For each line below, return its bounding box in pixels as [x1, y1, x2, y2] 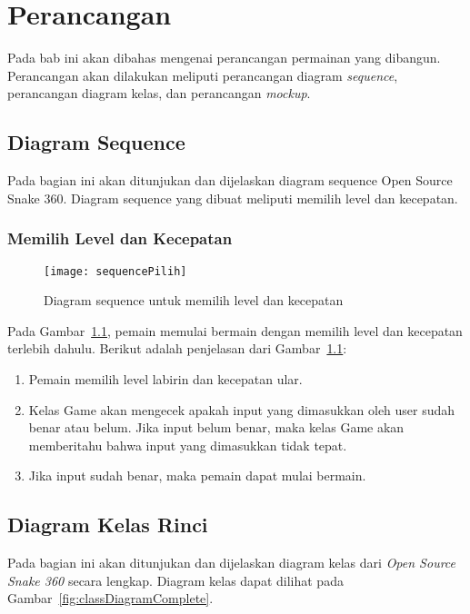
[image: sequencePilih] [44, 264, 187, 278]
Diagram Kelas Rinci [7, 510, 208, 539]
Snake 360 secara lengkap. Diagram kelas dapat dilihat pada [7, 570, 344, 589]
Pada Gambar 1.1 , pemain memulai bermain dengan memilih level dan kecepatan [7, 321, 463, 340]
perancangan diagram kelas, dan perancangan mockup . [7, 84, 311, 103]
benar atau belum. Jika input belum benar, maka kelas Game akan [28, 418, 405, 437]
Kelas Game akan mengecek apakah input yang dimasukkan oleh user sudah [28, 400, 455, 419]
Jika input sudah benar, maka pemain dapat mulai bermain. [28, 466, 366, 485]
